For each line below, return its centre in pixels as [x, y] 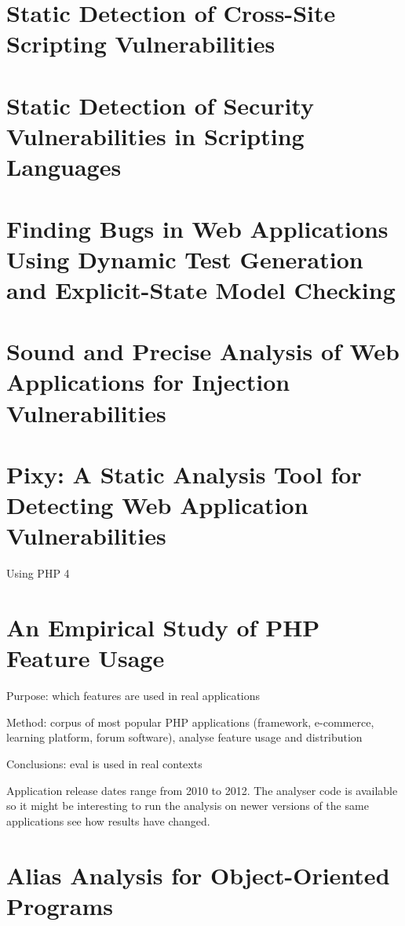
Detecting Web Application [157, 505]
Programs [60, 905]
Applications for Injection [148, 382]
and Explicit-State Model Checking [201, 289]
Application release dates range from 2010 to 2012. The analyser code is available [202, 790]
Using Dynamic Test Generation [185, 259]
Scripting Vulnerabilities [141, 44]
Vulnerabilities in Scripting [155, 135]
